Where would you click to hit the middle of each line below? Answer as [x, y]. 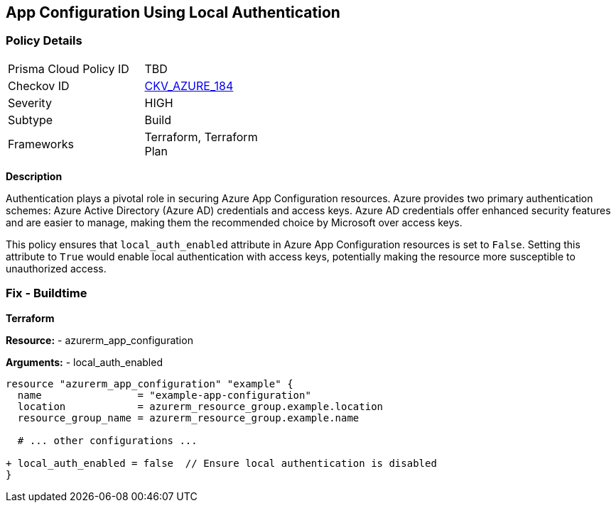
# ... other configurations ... [107, 440]
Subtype [31, 120]
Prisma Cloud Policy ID [69, 68]
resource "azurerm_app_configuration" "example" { [150, 383]
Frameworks [41, 144]
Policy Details [44, 41]
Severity [30, 103]
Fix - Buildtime [47, 293]
